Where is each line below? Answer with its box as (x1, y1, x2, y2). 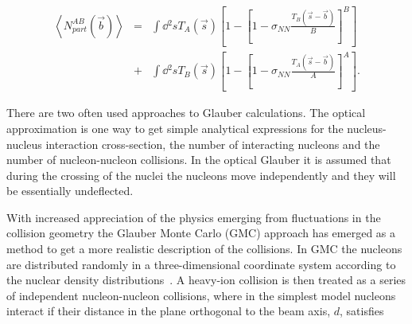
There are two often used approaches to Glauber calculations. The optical (6, 104, 366, 121)
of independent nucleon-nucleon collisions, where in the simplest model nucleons (6, 287, 396, 303)
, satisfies (340, 303, 384, 319)
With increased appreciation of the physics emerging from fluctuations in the (6, 209, 381, 225)
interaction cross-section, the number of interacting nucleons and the (45, 135, 380, 152)
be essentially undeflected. (6, 182, 134, 199)
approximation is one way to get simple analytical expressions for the (6, 119, 344, 136)
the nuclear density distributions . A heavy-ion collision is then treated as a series (6, 271, 406, 288)
